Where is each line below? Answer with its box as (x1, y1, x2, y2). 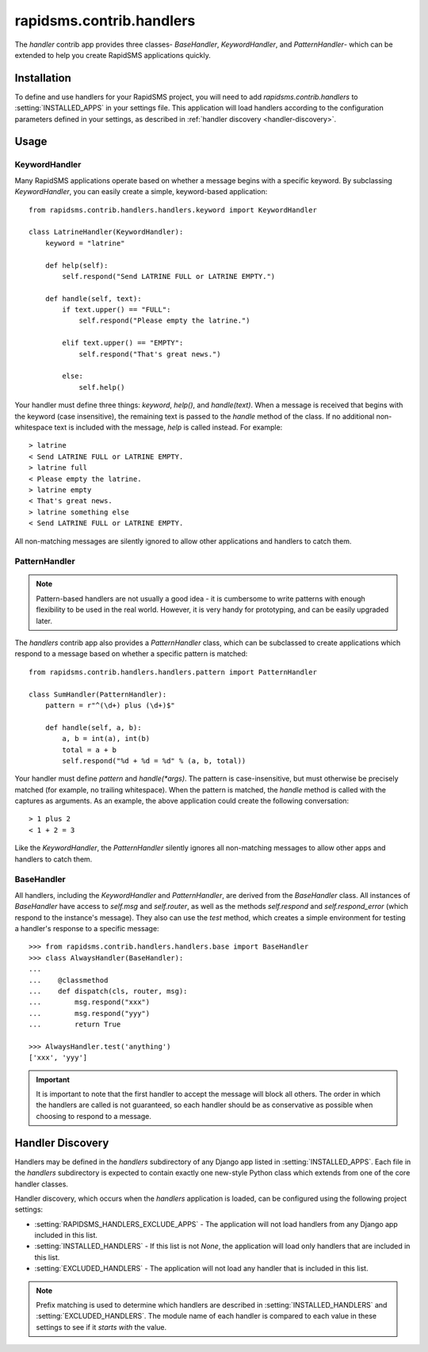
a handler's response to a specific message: (14, 923, 159, 933)
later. (36, 616, 53, 625)
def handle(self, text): (44, 294, 142, 303)
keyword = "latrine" (44, 239, 125, 247)
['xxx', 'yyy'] (29, 1053, 88, 1062)
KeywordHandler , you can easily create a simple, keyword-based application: (14, 187, 268, 197)
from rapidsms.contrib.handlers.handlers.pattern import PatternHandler (29, 667, 317, 677)
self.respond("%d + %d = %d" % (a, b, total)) (62, 756, 246, 765)
